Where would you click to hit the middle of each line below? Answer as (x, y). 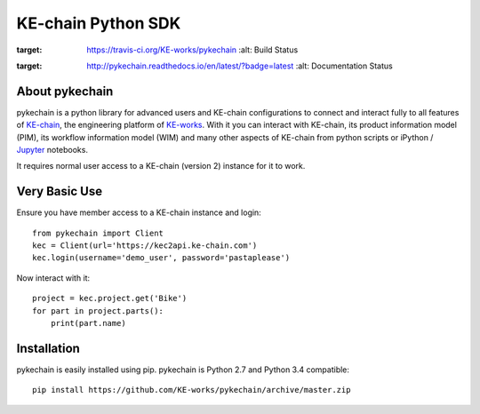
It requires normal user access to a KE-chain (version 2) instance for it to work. (161, 166)
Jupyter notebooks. (52, 150)
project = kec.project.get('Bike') (110, 299)
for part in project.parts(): (98, 310)
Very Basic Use (59, 191)
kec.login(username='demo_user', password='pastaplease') (161, 258)
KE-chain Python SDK (99, 23)
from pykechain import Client (98, 233)
